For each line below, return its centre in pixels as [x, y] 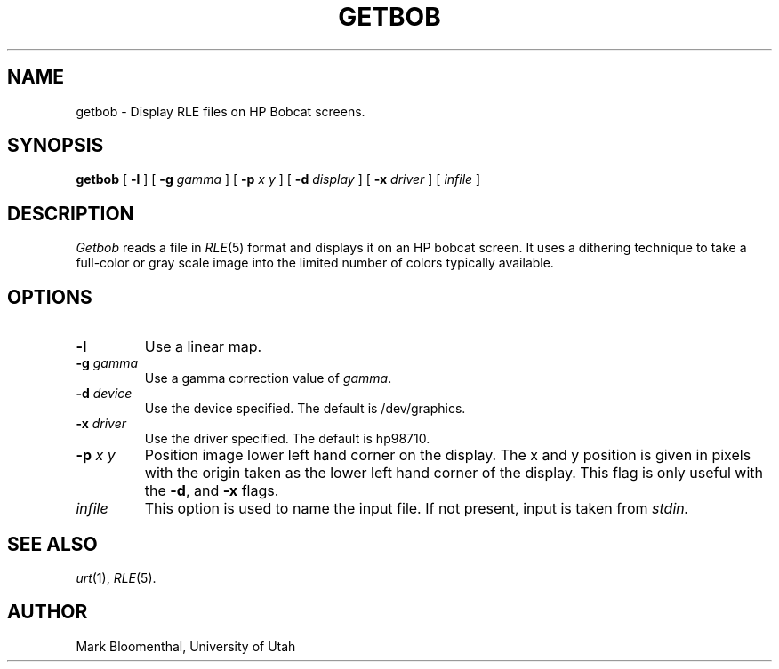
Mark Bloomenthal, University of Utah [186, 646]
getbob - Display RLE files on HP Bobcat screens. [221, 111]
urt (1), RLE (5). [116, 577]
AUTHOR [48, 612]
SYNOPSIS [56, 146]
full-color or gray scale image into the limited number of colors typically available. [315, 263]
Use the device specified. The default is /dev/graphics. [305, 409]
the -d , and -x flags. [212, 491]
